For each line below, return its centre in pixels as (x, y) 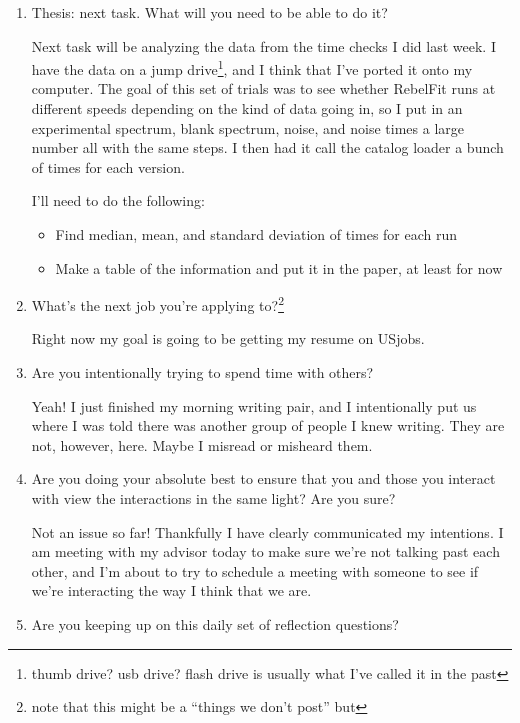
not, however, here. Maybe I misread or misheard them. (202, 444)
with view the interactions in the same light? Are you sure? (213, 498)
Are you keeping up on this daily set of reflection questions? (215, 623)
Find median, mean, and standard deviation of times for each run (256, 234)
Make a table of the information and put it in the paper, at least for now (279, 267)
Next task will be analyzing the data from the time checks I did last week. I (263, 45)
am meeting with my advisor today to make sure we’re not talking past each (265, 551)
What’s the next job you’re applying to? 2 (157, 303)
